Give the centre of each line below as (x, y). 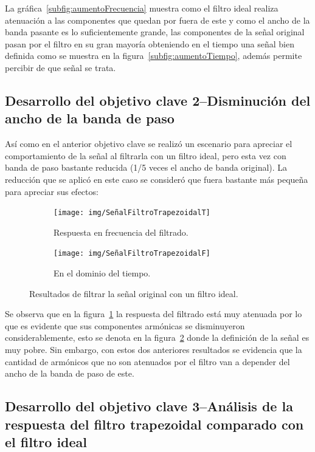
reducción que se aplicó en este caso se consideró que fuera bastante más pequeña (157, 179)
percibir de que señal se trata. (61, 67)
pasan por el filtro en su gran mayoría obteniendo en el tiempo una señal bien (150, 43)
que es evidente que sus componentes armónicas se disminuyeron (125, 325)
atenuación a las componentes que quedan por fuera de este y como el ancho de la (157, 20)
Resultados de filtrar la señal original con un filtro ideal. (134, 293)
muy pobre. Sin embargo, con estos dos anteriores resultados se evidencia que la (154, 349)
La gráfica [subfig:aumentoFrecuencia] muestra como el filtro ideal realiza (142, 8)
